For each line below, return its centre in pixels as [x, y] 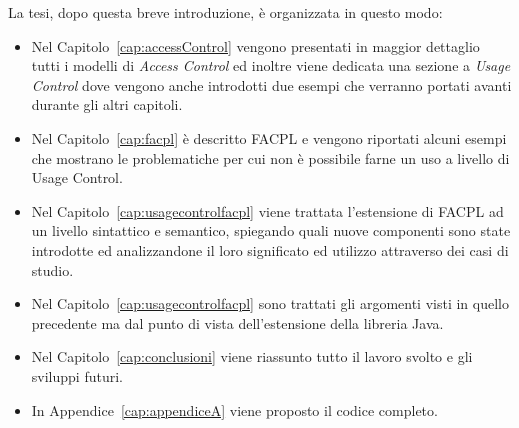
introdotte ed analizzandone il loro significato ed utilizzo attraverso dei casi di [270, 249]
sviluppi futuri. [77, 375]
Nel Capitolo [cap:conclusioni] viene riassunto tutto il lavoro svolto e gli [252, 356]
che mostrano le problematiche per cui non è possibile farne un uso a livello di [270, 157]
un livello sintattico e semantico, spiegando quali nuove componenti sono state [271, 230]
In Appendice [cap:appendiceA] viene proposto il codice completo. [234, 409]
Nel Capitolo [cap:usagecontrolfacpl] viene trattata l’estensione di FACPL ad [267, 210]
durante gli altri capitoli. [107, 104]
